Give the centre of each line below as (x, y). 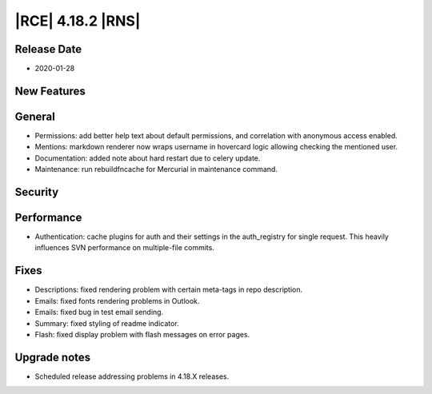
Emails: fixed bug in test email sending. (99, 312)
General (35, 116)
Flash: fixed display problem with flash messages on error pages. (142, 334)
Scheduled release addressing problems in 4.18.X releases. (132, 376)
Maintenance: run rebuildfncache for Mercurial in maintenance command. (156, 169)
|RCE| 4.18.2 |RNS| (78, 21)
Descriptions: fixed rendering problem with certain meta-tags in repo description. (169, 290)
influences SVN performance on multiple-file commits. (125, 248)
